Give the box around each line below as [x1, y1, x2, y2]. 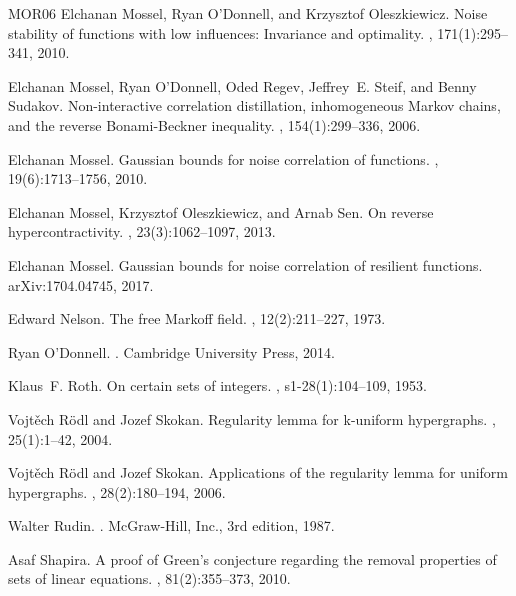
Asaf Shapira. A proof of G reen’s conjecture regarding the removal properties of [8, 548, 497, 569]
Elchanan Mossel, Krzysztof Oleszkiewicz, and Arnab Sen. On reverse [8, 201, 434, 222]
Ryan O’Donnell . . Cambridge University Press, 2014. [8, 341, 335, 362]
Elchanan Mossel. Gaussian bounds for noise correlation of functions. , [8, 148, 439, 169]
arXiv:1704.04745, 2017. [8, 274, 154, 295]
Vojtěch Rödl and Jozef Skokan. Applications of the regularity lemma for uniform [8, 462, 509, 483]
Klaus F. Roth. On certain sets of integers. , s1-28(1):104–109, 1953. [8, 375, 427, 396]
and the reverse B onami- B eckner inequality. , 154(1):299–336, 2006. [8, 114, 421, 135]
